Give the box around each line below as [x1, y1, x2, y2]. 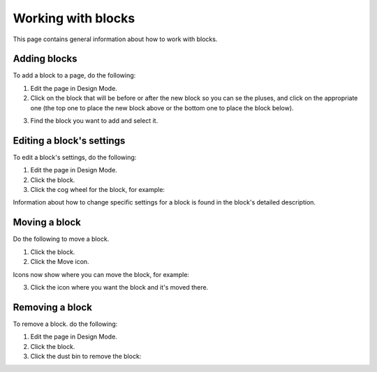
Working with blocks [13, 10, 135, 26]
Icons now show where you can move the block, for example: [13, 270, 190, 278]
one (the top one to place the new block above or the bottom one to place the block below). [30, 103, 294, 112]
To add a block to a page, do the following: [13, 71, 136, 80]
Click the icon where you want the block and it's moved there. [30, 283, 209, 291]
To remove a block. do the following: [13, 320, 118, 328]
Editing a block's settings [13, 135, 126, 147]
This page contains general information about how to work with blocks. [13, 35, 218, 43]
